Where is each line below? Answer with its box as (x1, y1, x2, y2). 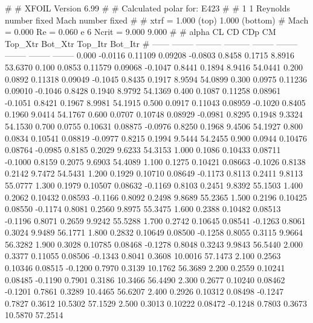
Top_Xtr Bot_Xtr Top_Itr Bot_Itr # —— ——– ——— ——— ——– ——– (5, 37, 298, 49)
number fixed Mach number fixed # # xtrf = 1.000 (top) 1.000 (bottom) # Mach (5, 13, 309, 26)
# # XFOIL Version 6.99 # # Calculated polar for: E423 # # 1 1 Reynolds (5, 2, 290, 14)
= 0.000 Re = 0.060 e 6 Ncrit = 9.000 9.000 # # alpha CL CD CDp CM (5, 25, 276, 38)
